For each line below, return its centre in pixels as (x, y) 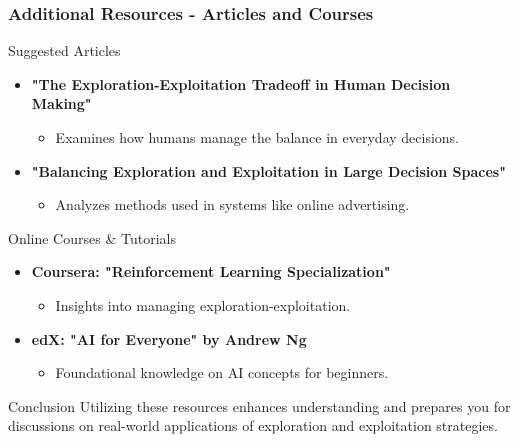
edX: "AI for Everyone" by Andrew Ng (169, 338)
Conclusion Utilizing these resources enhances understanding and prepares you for (259, 405)
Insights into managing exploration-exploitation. (203, 304)
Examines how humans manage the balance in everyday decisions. (257, 137)
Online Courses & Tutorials (92, 237)
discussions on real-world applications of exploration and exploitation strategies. (253, 425)
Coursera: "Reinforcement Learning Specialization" (211, 271)
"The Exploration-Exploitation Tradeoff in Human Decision (241, 83)
